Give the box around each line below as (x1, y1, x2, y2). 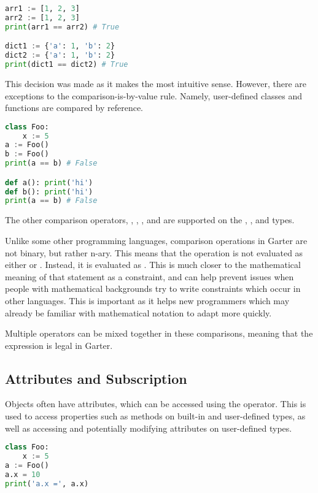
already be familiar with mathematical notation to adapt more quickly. (5, 306, 272, 319)
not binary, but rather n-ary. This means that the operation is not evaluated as (5, 246, 303, 259)
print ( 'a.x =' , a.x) (5, 479, 89, 488)
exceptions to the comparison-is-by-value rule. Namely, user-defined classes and (5, 89, 303, 102)
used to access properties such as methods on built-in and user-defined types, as (5, 410, 306, 422)
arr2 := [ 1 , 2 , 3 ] (5, 13, 80, 22)
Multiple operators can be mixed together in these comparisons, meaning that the (5, 327, 313, 340)
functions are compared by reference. (5, 101, 144, 114)
